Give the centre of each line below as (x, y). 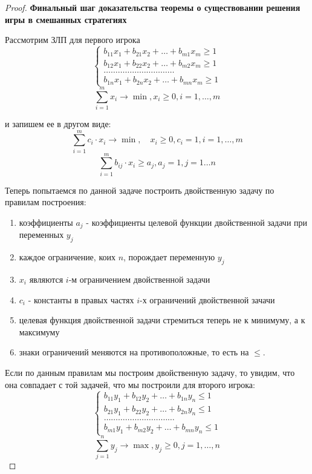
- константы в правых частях (81, 299)
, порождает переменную (169, 257)
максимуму (39, 331)
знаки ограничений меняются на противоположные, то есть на (134, 352)
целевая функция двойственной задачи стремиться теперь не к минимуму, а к (162, 320)
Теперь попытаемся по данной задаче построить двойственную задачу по (140, 190)
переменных (41, 235)
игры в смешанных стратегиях (66, 19)
